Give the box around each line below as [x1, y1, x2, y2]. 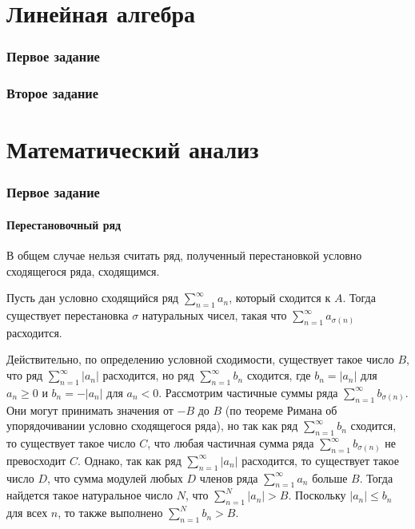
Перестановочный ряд [6, 216, 122, 233]
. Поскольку [288, 487, 346, 503]
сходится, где [246, 367, 311, 384]
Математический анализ [6, 133, 259, 165]
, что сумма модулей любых [47, 469, 183, 486]
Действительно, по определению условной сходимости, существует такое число [6, 351, 394, 368]
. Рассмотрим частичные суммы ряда [158, 384, 338, 400]
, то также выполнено [58, 504, 163, 521]
